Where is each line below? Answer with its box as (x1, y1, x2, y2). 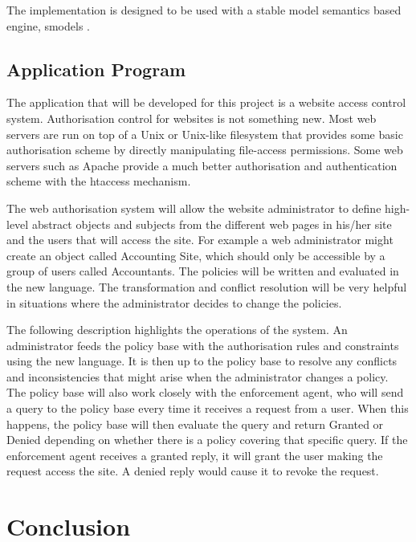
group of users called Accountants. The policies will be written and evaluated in (6, 263, 399, 279)
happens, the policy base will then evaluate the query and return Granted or (6, 415, 384, 432)
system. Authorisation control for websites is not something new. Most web (6, 109, 377, 126)
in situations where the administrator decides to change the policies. (6, 294, 342, 311)
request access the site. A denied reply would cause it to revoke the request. (6, 463, 379, 479)
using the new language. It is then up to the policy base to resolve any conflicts (6, 353, 398, 369)
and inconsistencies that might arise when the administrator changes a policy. (6, 368, 389, 385)
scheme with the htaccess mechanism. (6, 173, 191, 189)
